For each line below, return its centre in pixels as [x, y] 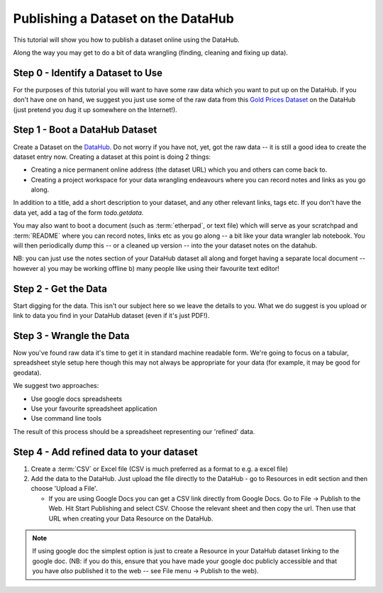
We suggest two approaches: [56, 386]
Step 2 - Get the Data [60, 288]
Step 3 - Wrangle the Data [71, 336]
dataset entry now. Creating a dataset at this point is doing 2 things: [112, 157]
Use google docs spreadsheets [77, 399]
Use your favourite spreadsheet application [94, 409]
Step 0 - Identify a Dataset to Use [88, 73]
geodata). [27, 372]
